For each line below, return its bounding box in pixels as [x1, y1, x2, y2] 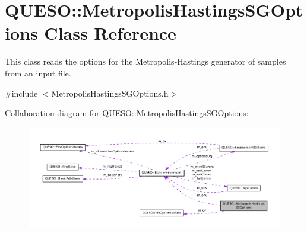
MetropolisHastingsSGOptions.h [51, 87, 169, 99]
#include [5, 87, 38, 99]
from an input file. [5, 66, 71, 79]
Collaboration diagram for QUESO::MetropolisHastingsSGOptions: [5, 107, 249, 119]
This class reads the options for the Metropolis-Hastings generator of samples [5, 55, 286, 68]
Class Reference [44, 21, 176, 45]
